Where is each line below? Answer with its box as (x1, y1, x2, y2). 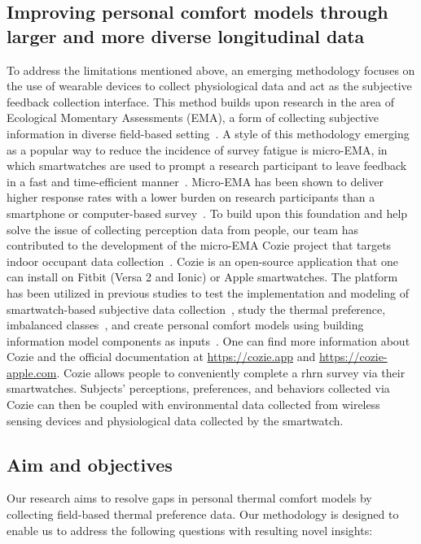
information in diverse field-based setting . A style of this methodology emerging (7, 124, 410, 141)
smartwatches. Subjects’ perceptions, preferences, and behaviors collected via (7, 380, 390, 397)
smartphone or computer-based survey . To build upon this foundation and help (7, 204, 408, 221)
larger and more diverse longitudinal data (7, 23, 365, 48)
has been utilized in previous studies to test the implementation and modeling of (7, 284, 409, 301)
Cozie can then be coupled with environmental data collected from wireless (7, 396, 380, 413)
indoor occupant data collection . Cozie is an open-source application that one (7, 252, 398, 269)
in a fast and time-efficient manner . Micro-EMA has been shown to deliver (7, 172, 384, 189)
